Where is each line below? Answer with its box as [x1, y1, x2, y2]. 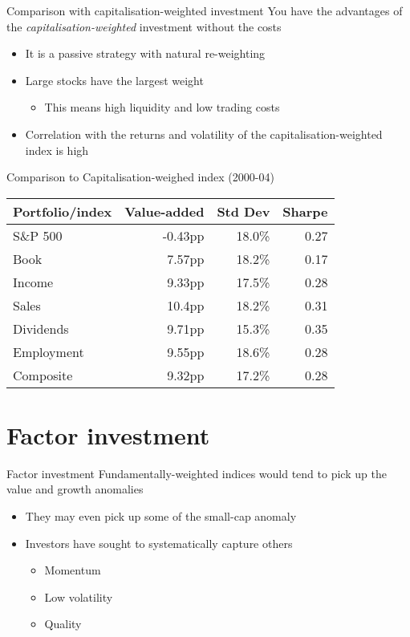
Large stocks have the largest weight [25, 71, 204, 88]
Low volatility [44, 588, 113, 605]
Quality [44, 615, 82, 632]
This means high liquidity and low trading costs [44, 99, 280, 116]
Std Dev [217, 201, 270, 221]
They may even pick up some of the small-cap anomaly [25, 508, 297, 525]
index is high [25, 141, 89, 158]
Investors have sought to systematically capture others [25, 534, 293, 551]
